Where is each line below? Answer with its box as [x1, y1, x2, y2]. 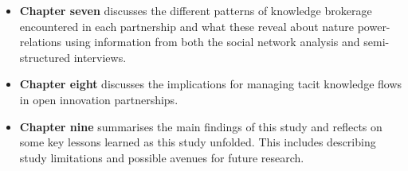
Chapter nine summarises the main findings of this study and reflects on [19, 118, 382, 134]
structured [19, 49, 70, 65]
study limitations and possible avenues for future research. [19, 149, 304, 165]
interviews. [73, 49, 127, 65]
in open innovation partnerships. [19, 91, 178, 107]
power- [357, 17, 390, 34]
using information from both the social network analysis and [65, 33, 360, 50]
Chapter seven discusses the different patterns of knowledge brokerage [19, 2, 372, 18]
